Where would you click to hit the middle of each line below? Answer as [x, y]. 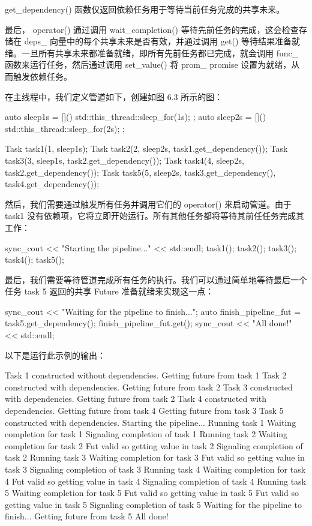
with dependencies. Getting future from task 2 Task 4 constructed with [136, 399]
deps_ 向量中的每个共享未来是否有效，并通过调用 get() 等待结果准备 [158, 41]
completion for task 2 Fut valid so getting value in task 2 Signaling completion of [154, 445]
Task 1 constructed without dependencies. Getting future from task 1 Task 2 [146, 375]
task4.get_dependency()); [52, 184]
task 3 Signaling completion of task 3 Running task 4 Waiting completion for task [155, 469]
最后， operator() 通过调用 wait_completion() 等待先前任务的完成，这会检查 [152, 29]
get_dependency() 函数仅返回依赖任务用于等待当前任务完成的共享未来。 [145, 9]
